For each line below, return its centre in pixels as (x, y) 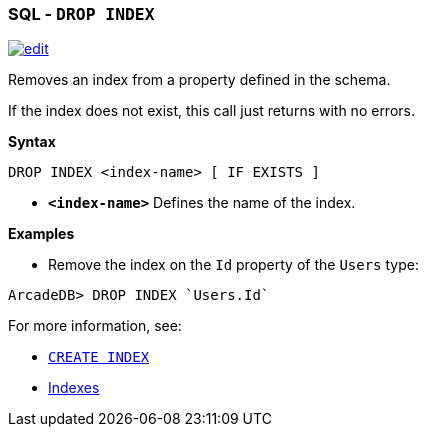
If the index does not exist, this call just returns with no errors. (211, 111)
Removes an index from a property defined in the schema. (199, 80)
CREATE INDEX (99, 357)
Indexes (74, 388)
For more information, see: (95, 326)
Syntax (32, 142)
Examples (41, 234)
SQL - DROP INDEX (81, 14)
